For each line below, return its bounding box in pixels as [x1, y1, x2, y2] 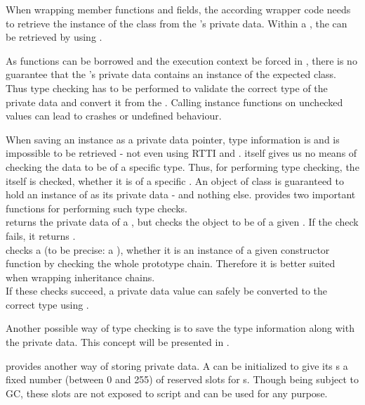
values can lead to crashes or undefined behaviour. [6, 108, 222, 123]
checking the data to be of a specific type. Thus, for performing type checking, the [6, 159, 359, 174]
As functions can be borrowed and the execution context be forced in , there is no [6, 53, 357, 67]
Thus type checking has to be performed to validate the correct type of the [6, 80, 328, 95]
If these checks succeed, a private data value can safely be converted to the [6, 283, 328, 298]
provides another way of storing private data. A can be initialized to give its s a [6, 358, 348, 373]
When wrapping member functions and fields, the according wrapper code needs [6, 2, 351, 16]
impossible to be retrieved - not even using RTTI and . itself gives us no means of [6, 146, 357, 160]
